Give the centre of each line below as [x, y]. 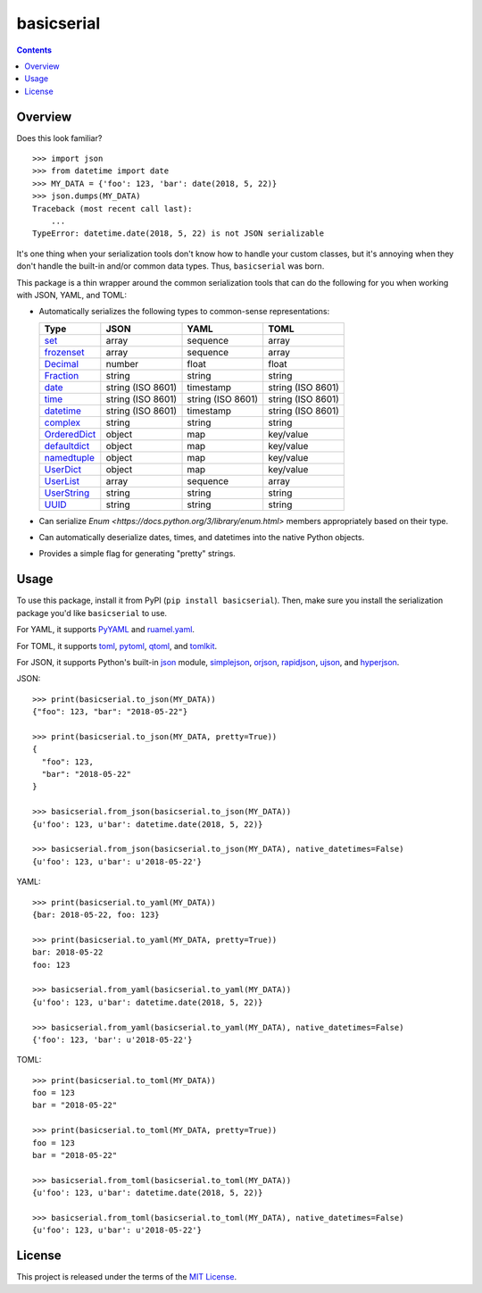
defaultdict [67, 446]
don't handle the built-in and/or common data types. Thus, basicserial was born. [170, 266]
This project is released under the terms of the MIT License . [126, 1277]
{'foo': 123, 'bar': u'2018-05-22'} [112, 1039]
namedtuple [70, 457]
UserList [62, 480]
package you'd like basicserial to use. [92, 613]
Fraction [62, 375]
